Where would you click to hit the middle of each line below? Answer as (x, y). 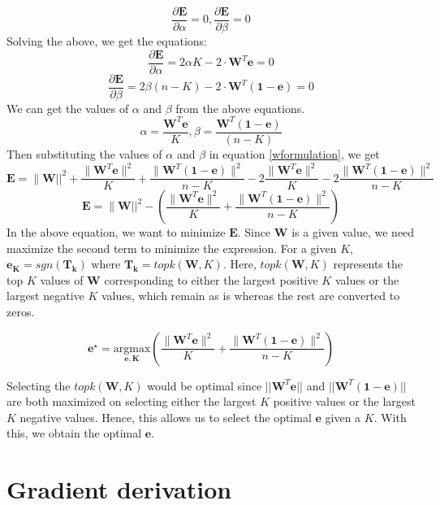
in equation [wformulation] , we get (294, 153)
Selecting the (39, 385)
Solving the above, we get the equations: (107, 41)
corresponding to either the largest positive (211, 279)
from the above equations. (240, 108)
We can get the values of (68, 108)
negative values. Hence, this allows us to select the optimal (166, 417)
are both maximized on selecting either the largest (132, 401)
